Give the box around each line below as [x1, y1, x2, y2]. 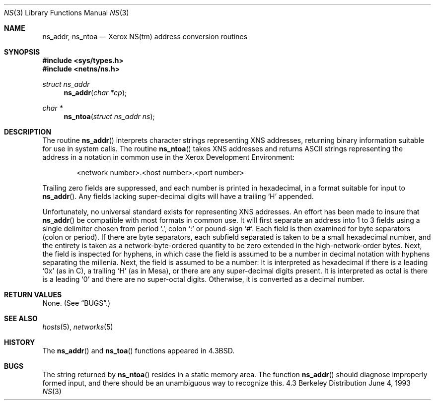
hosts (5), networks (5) [42, 323, 113, 331]
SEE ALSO [4, 314, 38, 323]
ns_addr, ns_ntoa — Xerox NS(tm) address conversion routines [42, 32, 248, 41]
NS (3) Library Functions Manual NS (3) [4, 8, 129, 17]
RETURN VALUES [4, 290, 62, 299]
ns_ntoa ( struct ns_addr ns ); [64, 112, 155, 121]
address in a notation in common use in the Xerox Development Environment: [42, 153, 294, 161]
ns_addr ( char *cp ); [64, 88, 127, 97]
